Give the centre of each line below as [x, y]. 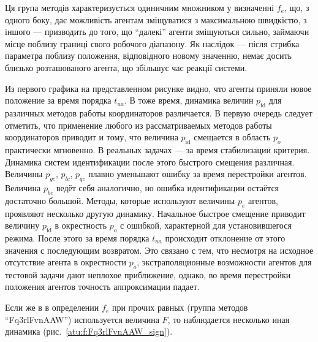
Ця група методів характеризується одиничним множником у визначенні [140, 7]
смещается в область [232, 137]
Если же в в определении [52, 307]
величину [22, 225]
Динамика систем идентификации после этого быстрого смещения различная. [150, 161]
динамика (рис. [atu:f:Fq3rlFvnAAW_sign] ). [89, 331]
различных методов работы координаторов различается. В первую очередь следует [159, 112]
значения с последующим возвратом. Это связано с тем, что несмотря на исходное [159, 250]
